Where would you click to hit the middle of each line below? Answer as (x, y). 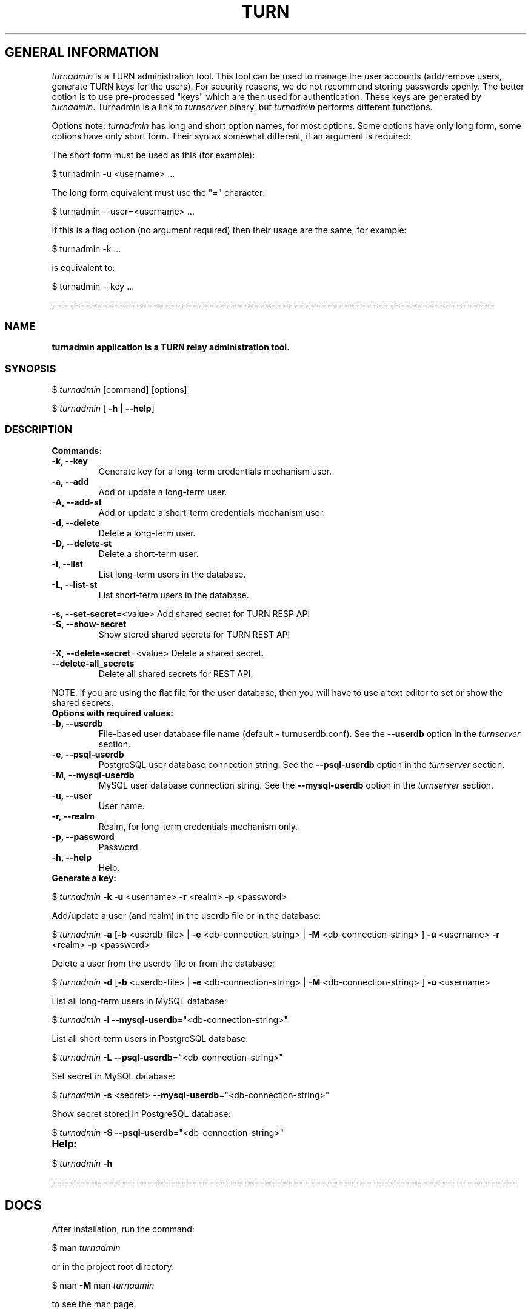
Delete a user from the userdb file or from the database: (163, 963)
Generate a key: (84, 878)
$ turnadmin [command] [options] (119, 390)
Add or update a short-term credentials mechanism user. (212, 512)
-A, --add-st (77, 502)
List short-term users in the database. (174, 595)
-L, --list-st (75, 584)
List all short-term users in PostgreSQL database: (150, 1038)
